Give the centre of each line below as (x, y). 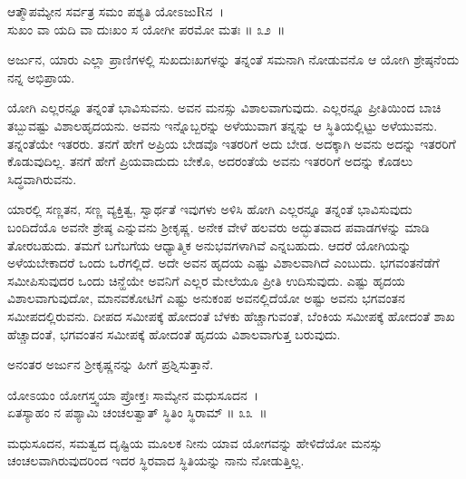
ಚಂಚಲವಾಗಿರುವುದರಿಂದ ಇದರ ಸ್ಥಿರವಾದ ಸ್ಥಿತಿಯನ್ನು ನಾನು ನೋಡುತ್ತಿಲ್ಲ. (156, 460)
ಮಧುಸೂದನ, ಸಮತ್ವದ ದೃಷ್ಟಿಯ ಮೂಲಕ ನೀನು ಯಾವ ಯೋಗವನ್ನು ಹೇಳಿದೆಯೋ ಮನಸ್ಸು (195, 442)
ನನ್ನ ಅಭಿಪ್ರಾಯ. (41, 77)
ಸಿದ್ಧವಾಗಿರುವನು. (42, 178)
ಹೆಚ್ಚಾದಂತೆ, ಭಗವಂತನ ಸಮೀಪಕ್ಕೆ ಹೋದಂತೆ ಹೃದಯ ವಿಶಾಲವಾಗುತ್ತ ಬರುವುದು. (174, 333)
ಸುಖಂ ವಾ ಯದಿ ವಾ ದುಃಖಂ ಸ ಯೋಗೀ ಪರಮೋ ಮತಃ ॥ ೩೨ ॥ (146, 29)
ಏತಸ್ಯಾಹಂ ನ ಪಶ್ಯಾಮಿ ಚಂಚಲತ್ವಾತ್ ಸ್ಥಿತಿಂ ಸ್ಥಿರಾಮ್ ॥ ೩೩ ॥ (137, 412)
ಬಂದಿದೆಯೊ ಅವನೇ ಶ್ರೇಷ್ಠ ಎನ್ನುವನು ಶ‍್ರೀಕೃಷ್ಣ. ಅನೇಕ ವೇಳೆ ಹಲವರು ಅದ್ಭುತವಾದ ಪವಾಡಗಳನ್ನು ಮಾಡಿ (218, 226)
